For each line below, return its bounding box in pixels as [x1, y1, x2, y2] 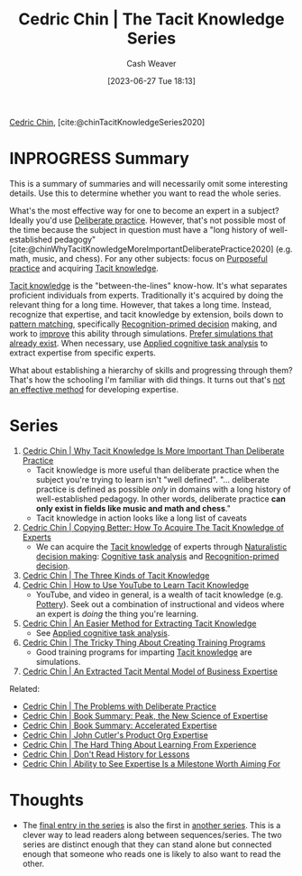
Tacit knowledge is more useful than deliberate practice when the [35, 465, 279, 475]
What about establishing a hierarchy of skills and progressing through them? [9, 364, 293, 375]
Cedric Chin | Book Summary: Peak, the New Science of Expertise [22, 710, 269, 721]
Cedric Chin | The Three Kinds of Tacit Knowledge [22, 569, 210, 581]
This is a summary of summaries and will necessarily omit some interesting [9, 178, 288, 189]
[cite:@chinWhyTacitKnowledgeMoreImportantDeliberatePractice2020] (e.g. [9, 244, 293, 254]
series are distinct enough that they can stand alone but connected [22, 839, 272, 850]
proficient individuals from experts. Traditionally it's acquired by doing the [9, 290, 284, 300]
